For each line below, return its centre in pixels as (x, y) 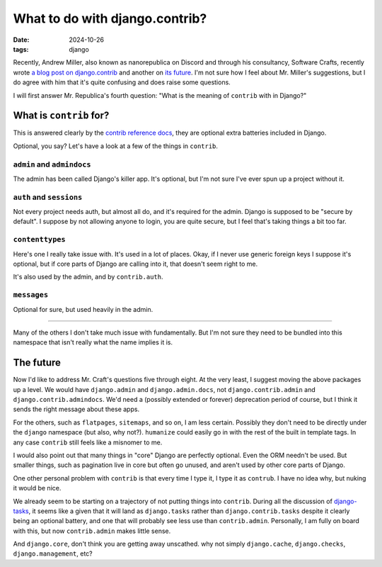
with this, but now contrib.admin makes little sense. (92, 531)
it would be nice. (37, 488)
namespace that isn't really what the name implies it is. (93, 342)
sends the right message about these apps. (76, 409)
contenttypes (40, 240)
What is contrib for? (61, 116)
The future (37, 363)
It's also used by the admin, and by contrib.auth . (88, 277)
